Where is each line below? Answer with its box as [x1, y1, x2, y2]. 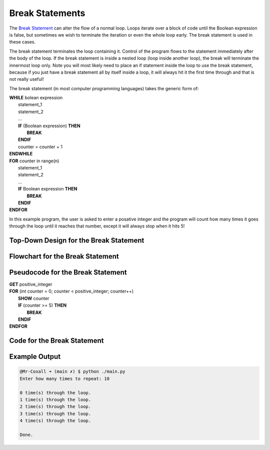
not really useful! [9, 76, 44, 82]
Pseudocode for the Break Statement [9, 268, 127, 277]
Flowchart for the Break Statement [9, 252, 119, 261]
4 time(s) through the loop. [19, 418, 91, 423]
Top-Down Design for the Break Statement [9, 236, 144, 245]
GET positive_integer [9, 281, 52, 288]
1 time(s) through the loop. [19, 396, 91, 402]
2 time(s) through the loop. [19, 404, 91, 409]
